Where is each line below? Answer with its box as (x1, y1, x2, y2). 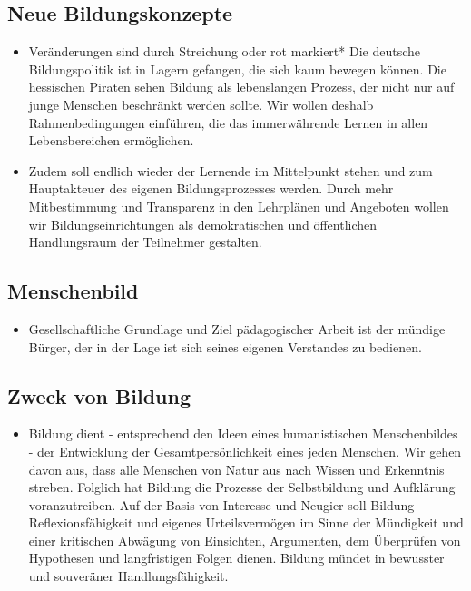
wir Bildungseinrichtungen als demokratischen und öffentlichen (28, 214, 378, 233)
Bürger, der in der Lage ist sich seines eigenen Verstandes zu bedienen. (28, 337, 422, 356)
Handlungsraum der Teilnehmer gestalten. (28, 232, 262, 251)
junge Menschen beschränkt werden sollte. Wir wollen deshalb (28, 94, 374, 113)
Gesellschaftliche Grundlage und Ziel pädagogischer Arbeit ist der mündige (28, 319, 446, 338)
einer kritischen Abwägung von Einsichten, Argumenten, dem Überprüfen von (28, 530, 461, 549)
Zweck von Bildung (7, 381, 191, 409)
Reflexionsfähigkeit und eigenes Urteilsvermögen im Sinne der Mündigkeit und (28, 513, 464, 532)
